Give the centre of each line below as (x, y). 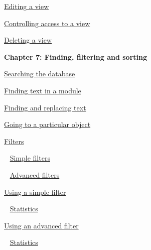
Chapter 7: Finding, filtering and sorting (75, 56)
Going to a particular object (47, 124)
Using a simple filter (35, 192)
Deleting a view (28, 40)
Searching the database (40, 74)
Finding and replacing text (45, 107)
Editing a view (27, 6)
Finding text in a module (43, 90)
